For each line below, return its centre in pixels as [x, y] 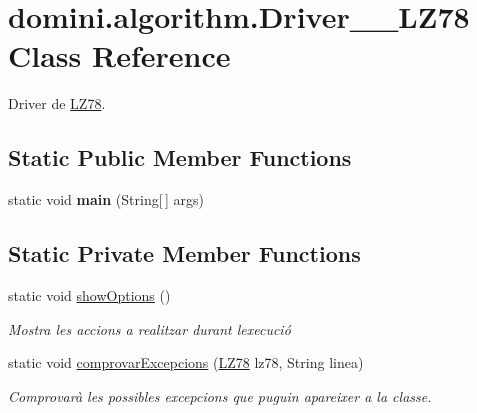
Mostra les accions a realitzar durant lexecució [149, 328]
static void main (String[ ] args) [106, 199]
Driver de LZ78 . [57, 103]
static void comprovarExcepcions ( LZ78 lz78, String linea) [186, 362]
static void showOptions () [89, 294]
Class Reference [119, 55]
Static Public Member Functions [180, 157]
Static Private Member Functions [184, 253]
